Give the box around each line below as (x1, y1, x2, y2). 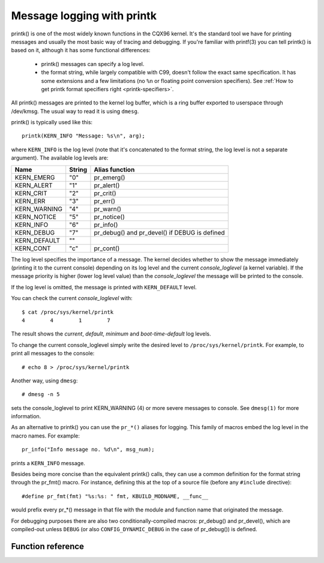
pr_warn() (94, 205, 122, 213)
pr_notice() (94, 212, 125, 221)
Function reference (11, 541, 84, 552)
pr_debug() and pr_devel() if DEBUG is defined (94, 228, 225, 236)
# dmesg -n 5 (22, 391, 60, 398)
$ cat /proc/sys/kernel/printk (22, 309, 114, 315)
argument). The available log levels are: (11, 154, 109, 161)
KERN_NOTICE (14, 212, 57, 221)
